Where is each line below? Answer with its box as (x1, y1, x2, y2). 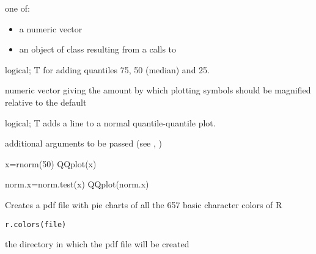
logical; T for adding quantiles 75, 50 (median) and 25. (5, 63, 210, 76)
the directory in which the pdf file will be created (5, 238, 189, 250)
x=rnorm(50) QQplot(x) (5, 157, 97, 170)
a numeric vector (19, 22, 83, 35)
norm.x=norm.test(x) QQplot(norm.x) (5, 178, 149, 191)
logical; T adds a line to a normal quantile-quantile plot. (5, 116, 216, 129)
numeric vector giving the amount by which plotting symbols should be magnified (5, 84, 311, 96)
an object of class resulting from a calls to (19, 43, 177, 56)
